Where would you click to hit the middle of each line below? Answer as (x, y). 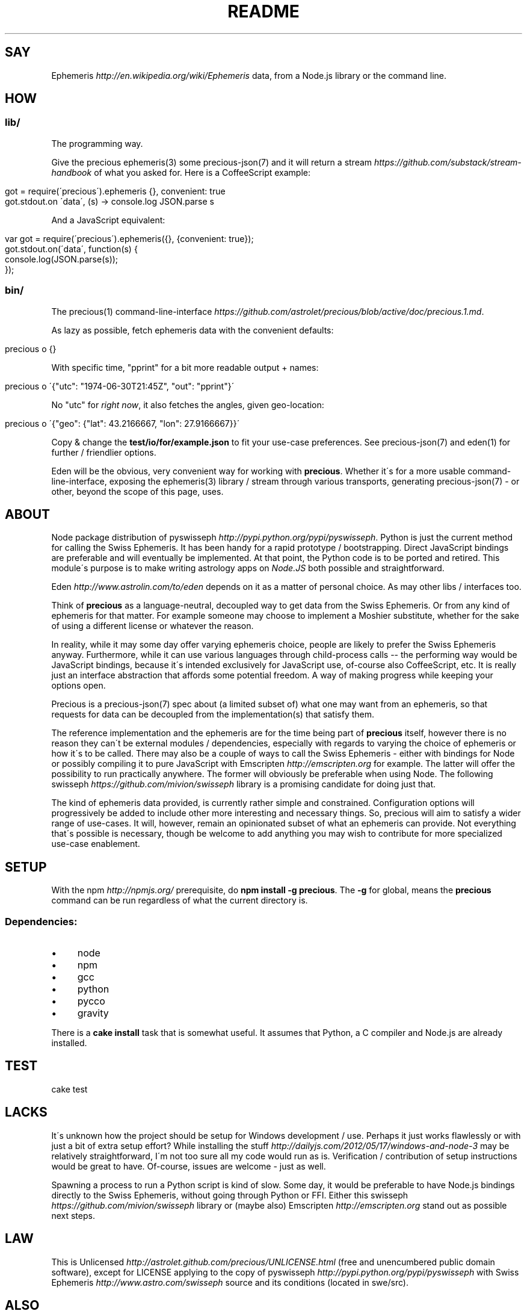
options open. (79, 686)
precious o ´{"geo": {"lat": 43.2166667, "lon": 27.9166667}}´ (122, 423)
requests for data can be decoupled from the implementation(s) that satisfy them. (213, 714)
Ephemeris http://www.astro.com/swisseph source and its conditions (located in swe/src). (230, 1282)
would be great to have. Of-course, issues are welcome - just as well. (189, 1166)
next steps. (73, 1215)
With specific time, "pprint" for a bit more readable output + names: (185, 367)
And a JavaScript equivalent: (108, 220)
